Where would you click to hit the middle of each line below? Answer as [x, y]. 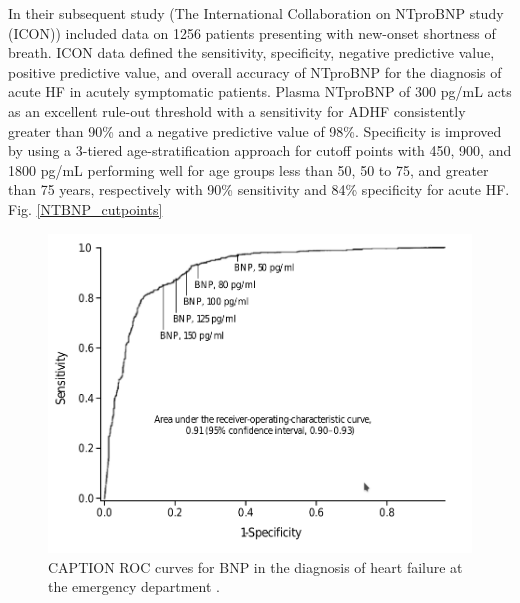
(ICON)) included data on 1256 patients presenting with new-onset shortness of [252, 32]
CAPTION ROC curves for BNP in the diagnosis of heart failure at [255, 566]
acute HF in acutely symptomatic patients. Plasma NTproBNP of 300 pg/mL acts [260, 91]
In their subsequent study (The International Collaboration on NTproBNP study [256, 13]
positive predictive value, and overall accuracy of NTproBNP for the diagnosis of [255, 71]
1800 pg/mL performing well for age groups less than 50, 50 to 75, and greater [248, 169]
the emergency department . [134, 586]
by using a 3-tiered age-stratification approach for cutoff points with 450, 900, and [260, 150]
